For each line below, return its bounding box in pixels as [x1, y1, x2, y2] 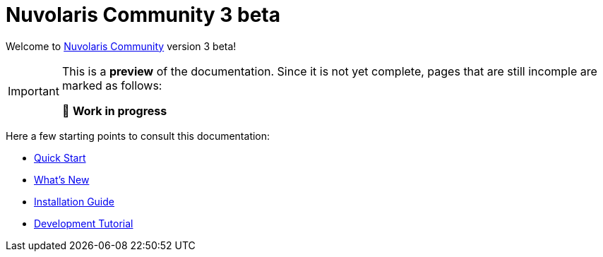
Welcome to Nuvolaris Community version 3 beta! [6, 40, 237, 52]
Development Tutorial [34, 217, 133, 229]
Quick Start [34, 151, 86, 164]
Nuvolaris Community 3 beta [6, 3, 280, 27]
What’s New [34, 173, 90, 186]
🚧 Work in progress [61, 103, 167, 118]
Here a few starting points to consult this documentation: [6, 129, 270, 142]
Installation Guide [34, 195, 114, 208]
